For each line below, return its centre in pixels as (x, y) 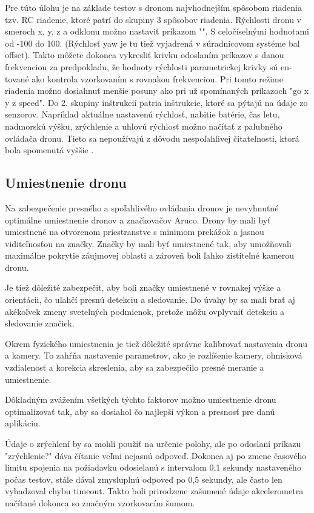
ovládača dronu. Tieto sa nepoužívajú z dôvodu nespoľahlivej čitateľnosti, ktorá (152, 138)
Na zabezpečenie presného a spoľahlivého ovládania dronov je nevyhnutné (142, 207)
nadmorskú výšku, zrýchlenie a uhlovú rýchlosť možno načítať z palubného (144, 126)
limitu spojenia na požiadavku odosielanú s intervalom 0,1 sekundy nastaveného (153, 467)
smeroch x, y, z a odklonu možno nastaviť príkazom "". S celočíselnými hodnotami (157, 31)
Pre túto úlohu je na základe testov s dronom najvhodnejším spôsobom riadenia (153, 7)
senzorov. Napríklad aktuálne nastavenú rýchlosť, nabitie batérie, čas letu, (142, 114)
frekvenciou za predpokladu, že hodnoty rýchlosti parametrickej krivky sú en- (149, 66)
